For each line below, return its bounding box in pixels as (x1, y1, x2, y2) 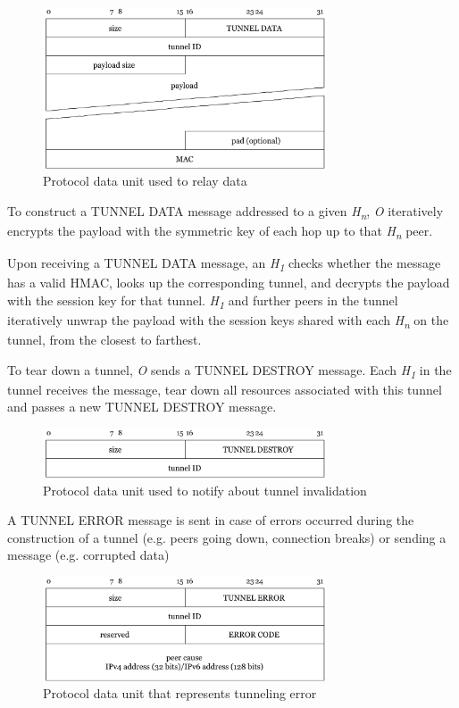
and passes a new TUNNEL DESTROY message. (7, 397, 277, 416)
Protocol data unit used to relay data (43, 171, 247, 190)
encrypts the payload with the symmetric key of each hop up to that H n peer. (7, 221, 433, 242)
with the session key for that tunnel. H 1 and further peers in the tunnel (7, 290, 398, 312)
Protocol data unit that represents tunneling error (43, 684, 317, 703)
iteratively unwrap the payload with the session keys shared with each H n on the (7, 311, 449, 331)
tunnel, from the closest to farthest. (7, 330, 202, 349)
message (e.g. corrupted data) (7, 546, 170, 564)
